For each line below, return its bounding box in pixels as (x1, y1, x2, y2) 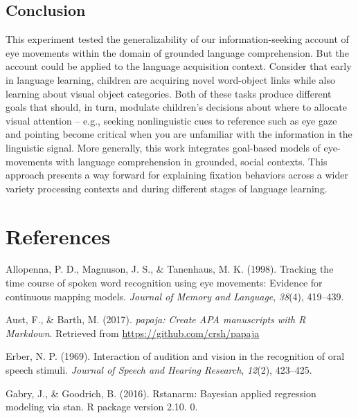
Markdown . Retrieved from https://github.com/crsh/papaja (6, 325, 260, 340)
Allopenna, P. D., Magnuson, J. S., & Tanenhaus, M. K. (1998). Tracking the (6, 262, 334, 276)
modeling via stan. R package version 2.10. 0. (6, 399, 198, 414)
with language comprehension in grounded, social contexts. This (55, 154, 328, 168)
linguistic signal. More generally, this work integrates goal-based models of (6, 140, 321, 154)
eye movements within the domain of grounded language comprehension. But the (6, 45, 349, 60)
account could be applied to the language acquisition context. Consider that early (6, 59, 352, 73)
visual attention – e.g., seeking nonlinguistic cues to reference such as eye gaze (6, 113, 337, 127)
